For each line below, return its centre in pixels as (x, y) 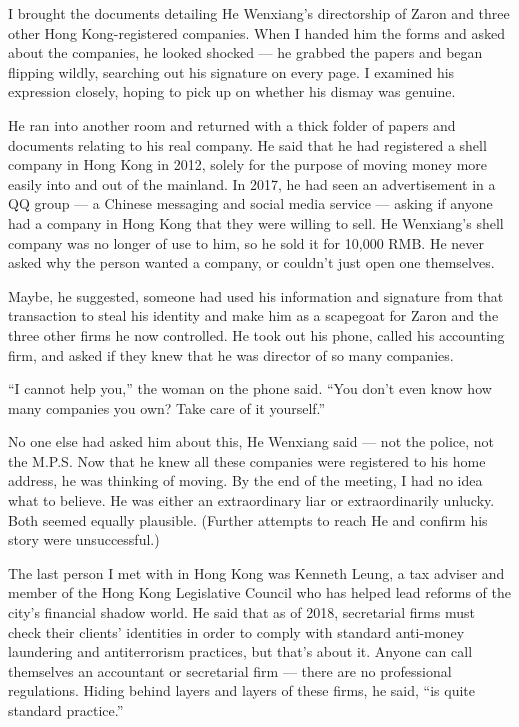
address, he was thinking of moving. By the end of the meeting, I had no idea (245, 480)
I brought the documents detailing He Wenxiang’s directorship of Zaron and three (259, 13)
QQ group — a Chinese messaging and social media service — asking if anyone (250, 203)
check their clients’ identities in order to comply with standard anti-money (236, 631)
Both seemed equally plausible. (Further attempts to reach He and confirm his (248, 519)
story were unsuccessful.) (84, 539)
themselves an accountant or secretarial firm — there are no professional (230, 670)
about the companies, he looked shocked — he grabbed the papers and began (245, 52)
